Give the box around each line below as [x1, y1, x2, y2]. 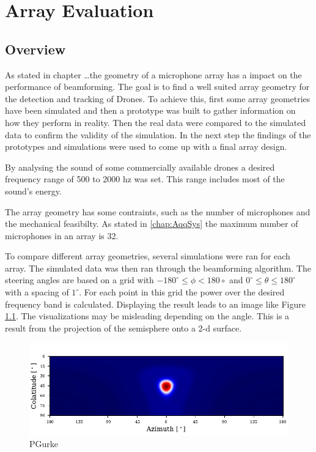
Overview [5, 39, 66, 58]
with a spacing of [5, 286, 69, 298]
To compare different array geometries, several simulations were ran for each [5, 250, 290, 262]
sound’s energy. [5, 184, 62, 197]
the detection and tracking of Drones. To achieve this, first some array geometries [5, 92, 310, 105]
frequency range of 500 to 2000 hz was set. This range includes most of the [5, 172, 285, 185]
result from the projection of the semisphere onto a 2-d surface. [5, 321, 242, 334]
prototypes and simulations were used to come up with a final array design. [5, 140, 287, 153]
